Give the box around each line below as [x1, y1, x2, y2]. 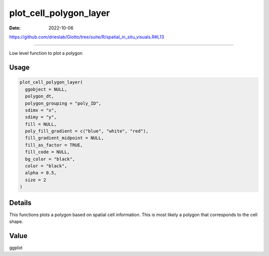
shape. [9, 219, 23, 225]
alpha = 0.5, [25, 170, 57, 176]
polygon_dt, [25, 94, 54, 99]
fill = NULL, [25, 121, 57, 127]
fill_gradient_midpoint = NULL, [25, 135, 104, 141]
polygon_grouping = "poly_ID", [25, 100, 102, 106]
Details [9, 198, 32, 207]
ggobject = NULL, [25, 86, 67, 92]
